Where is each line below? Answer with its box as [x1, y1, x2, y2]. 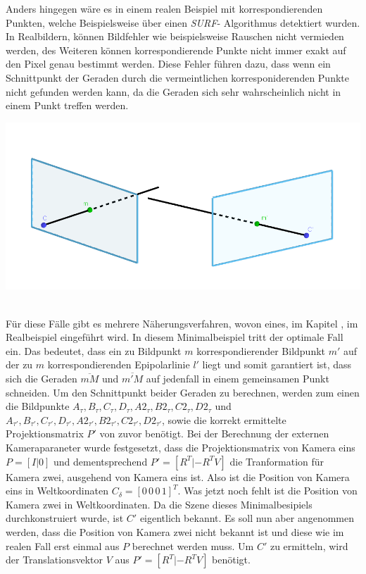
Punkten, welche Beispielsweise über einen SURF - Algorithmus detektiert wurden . [6, 15, 360, 30]
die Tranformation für [229, 454, 324, 468]
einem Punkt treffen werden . [6, 98, 129, 113]
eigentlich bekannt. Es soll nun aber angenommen [139, 511, 355, 525]
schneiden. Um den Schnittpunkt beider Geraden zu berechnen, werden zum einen [6, 385, 360, 399]
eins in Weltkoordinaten [6, 483, 108, 498]
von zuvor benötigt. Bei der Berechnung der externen [99, 426, 329, 441]
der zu [6, 357, 33, 372]
